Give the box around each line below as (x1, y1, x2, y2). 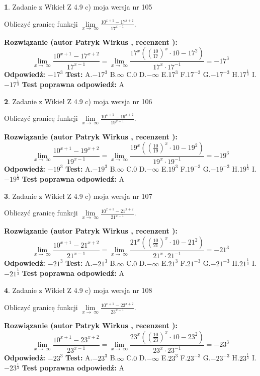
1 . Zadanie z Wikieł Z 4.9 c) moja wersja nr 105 (4, 2, 152, 12)
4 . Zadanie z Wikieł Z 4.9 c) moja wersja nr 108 (4, 285, 152, 295)
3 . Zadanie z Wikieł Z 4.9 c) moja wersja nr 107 (4, 190, 152, 201)
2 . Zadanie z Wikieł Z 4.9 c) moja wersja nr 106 (4, 96, 152, 106)
